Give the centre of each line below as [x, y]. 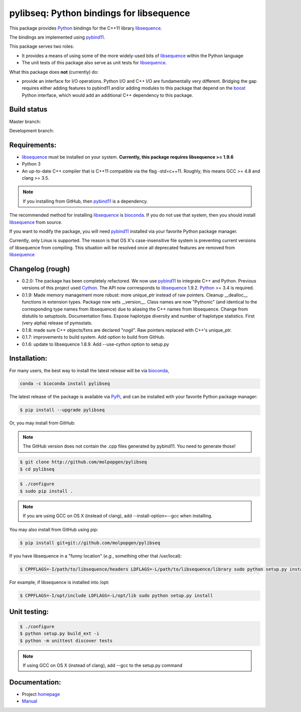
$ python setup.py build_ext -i [60, 634]
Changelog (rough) [40, 269]
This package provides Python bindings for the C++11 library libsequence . [86, 28]
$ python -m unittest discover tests [66, 640]
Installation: [28, 359]
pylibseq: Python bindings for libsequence [100, 13]
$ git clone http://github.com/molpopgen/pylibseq [84, 462]
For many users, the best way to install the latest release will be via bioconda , [89, 370]
